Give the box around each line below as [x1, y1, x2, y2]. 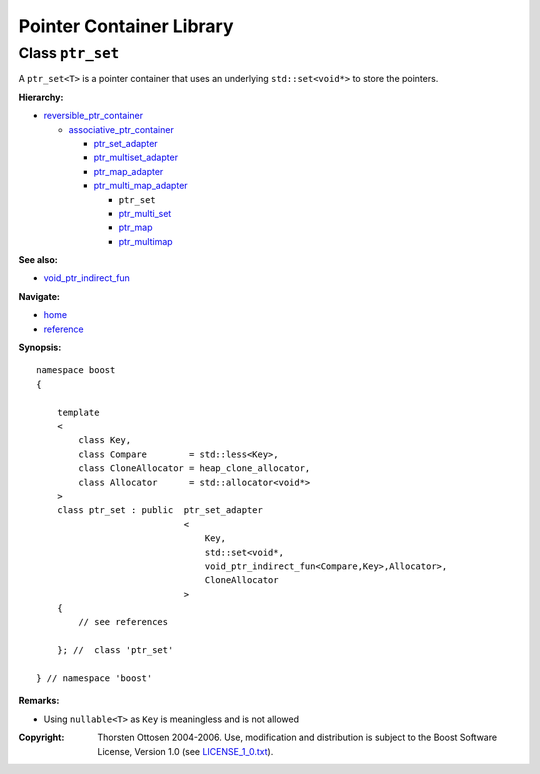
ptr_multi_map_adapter [93, 180, 189, 192]
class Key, [78, 435, 132, 446]
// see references [78, 616, 169, 628]
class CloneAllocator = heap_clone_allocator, [78, 463, 311, 474]
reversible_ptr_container [43, 110, 144, 122]
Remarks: [18, 695, 60, 707]
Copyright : [18, 731, 65, 744]
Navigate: [18, 290, 60, 302]
